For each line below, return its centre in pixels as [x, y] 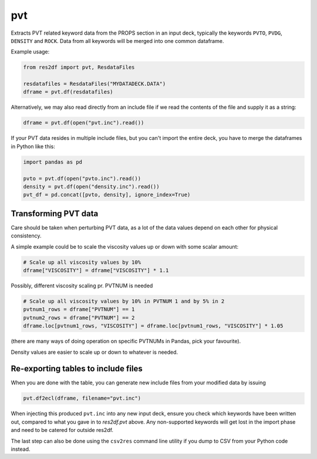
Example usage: [30, 52]
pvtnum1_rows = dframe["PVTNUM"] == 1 [79, 309]
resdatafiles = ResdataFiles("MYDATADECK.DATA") [95, 84]
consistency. [26, 236]
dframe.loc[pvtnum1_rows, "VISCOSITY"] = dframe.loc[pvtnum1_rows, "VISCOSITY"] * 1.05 [153, 326]
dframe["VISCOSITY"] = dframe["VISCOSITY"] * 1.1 [96, 271]
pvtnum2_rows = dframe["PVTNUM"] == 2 [79, 318]
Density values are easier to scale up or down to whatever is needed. [95, 352]
